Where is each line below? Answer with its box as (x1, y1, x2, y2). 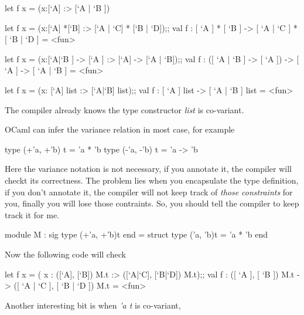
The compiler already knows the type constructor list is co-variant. (5, 103, 244, 116)
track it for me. (5, 208, 60, 221)
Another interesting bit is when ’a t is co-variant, (5, 299, 181, 311)
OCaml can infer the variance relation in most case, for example (5, 123, 235, 136)
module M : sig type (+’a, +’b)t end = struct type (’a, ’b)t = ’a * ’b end (5, 228, 268, 241)
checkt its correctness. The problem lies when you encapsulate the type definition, (5, 174, 299, 186)
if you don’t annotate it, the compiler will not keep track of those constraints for (5, 185, 293, 198)
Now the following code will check (5, 248, 126, 260)
